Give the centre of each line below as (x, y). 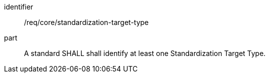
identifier (19, 7)
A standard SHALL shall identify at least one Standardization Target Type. (145, 53)
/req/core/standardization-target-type (86, 22)
